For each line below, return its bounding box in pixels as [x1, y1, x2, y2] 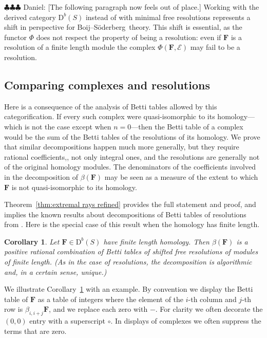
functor [4, 31, 27, 42]
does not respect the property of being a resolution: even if [36, 31, 221, 42]
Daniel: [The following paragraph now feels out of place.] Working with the [23, 2, 259, 12]
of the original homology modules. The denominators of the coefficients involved [4, 161, 256, 172]
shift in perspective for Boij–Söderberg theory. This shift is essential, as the [4, 22, 242, 32]
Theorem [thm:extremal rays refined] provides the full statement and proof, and [4, 199, 256, 210]
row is [4, 304, 23, 314]
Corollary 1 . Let [4, 236, 60, 247]
